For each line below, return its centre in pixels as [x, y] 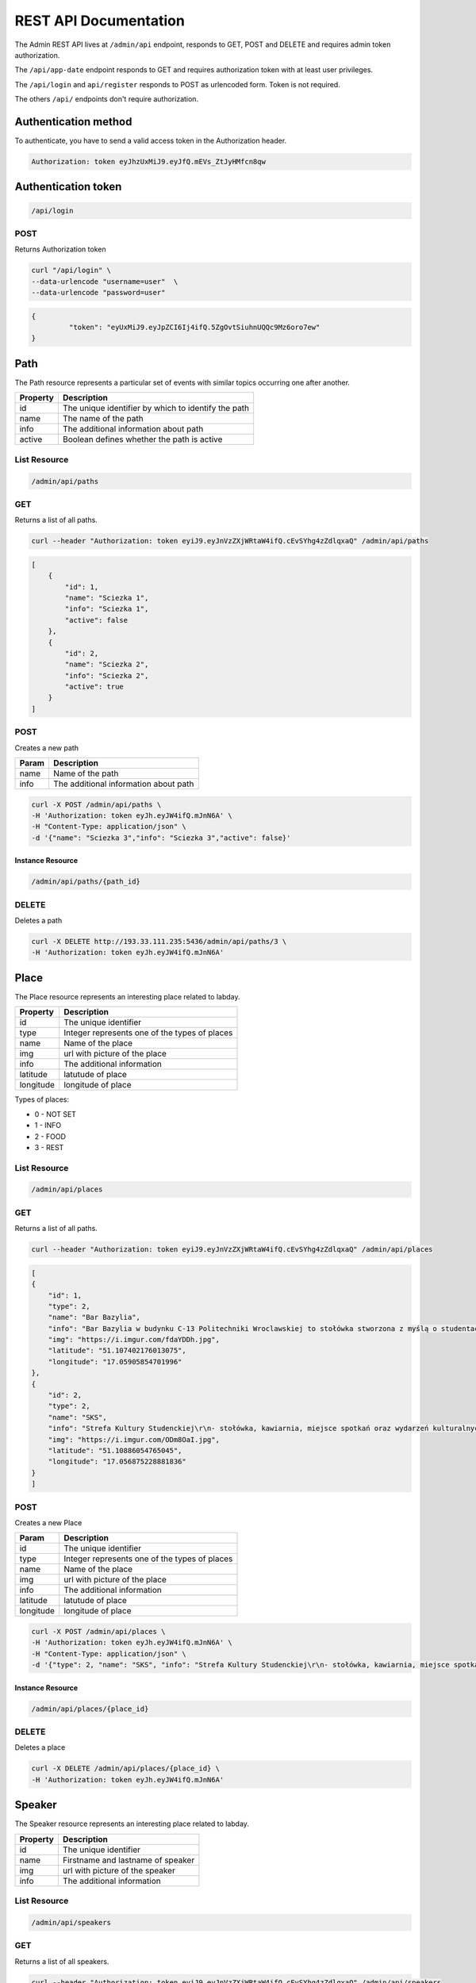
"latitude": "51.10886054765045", [115, 1450]
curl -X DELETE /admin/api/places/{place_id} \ [125, 1768]
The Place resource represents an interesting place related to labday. [127, 996]
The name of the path [103, 419]
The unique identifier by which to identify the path [156, 408]
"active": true [94, 687]
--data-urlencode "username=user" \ [105, 281]
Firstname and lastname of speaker [129, 1860]
